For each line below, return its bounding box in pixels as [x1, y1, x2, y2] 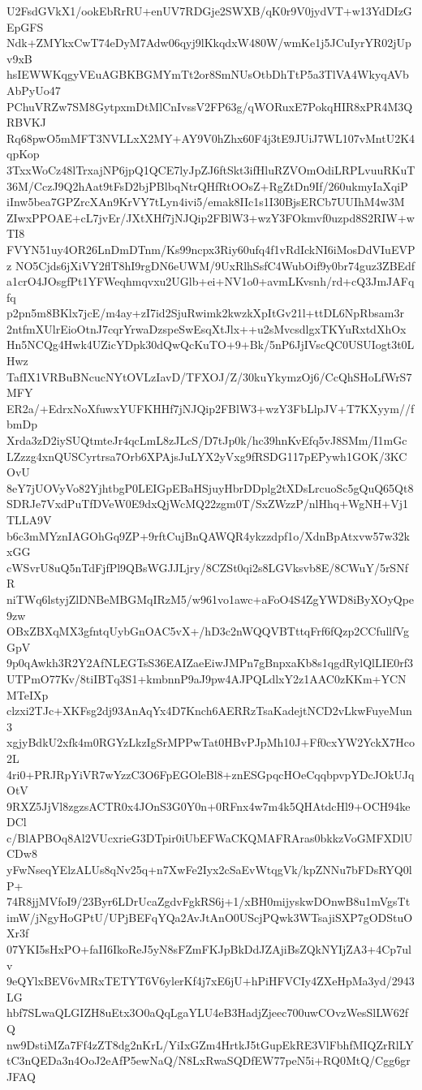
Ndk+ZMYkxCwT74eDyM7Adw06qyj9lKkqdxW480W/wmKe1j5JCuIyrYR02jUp [6, 34, 411, 51]
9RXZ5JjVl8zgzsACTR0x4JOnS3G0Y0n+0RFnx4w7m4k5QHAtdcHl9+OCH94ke [6, 797, 411, 814]
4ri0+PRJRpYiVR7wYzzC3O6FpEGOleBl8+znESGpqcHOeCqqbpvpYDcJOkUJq [6, 765, 415, 782]
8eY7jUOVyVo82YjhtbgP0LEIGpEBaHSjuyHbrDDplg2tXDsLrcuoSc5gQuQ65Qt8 [6, 479, 414, 496]
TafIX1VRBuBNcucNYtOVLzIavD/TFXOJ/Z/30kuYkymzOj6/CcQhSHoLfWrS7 [6, 368, 412, 385]
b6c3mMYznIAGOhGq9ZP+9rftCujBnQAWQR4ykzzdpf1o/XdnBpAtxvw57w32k [6, 527, 410, 544]
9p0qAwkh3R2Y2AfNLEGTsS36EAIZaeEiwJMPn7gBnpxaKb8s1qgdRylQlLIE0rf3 [6, 654, 414, 671]
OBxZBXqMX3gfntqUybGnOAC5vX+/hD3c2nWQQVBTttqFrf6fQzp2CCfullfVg [6, 623, 409, 640]
